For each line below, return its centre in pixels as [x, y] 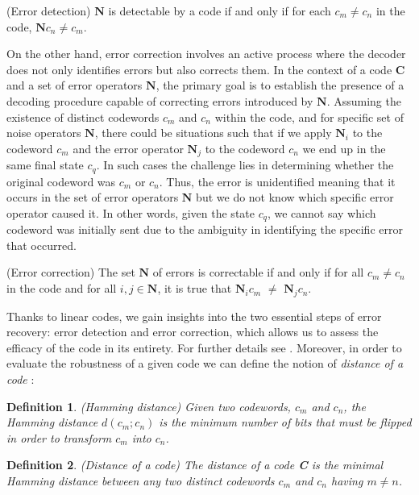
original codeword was [61, 181]
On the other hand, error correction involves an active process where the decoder [206, 54]
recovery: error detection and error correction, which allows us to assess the [193, 332]
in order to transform [59, 437]
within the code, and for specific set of [309, 116]
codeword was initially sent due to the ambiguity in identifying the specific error [205, 229]
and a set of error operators [75, 85]
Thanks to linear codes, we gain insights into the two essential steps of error [194, 316]
